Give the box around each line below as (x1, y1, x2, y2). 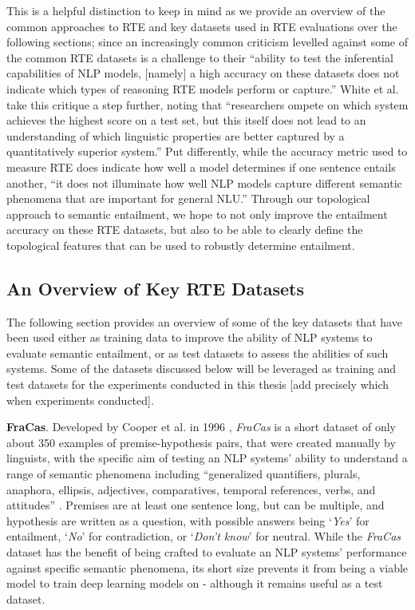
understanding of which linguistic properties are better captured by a (6, 127, 345, 144)
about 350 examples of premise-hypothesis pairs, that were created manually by (6, 434, 396, 450)
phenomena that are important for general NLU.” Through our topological (6, 190, 370, 207)
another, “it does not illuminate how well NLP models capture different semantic (6, 174, 402, 191)
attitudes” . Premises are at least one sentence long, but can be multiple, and (6, 497, 385, 513)
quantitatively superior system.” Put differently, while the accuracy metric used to (6, 143, 408, 160)
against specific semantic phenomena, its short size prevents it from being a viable (6, 559, 409, 576)
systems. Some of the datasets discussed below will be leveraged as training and (6, 360, 396, 377)
